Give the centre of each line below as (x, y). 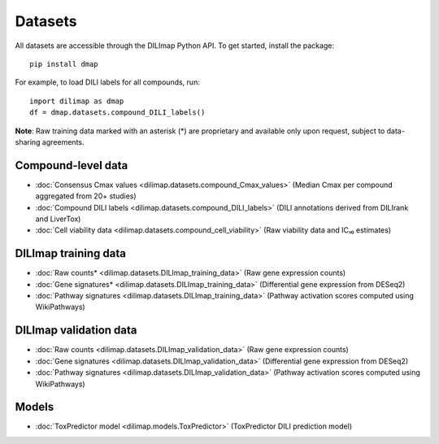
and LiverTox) (58, 219)
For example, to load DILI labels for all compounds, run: (108, 82)
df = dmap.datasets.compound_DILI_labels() (117, 113)
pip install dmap (64, 64)
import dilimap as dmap (77, 101)
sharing (28, 141)
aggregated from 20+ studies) (86, 196)
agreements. (63, 141)
